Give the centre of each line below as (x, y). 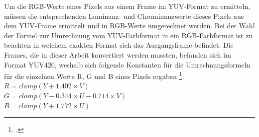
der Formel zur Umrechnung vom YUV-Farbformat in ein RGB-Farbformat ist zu (129, 35)
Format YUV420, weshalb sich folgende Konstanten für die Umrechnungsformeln (127, 64)
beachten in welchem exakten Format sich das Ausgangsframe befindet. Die (119, 45)
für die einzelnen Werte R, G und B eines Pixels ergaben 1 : (94, 75)
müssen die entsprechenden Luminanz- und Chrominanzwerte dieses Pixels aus (124, 16)
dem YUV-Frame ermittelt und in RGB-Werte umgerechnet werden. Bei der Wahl (129, 26)
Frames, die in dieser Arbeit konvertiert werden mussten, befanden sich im (118, 54)
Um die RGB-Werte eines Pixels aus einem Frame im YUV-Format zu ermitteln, (127, 6)
